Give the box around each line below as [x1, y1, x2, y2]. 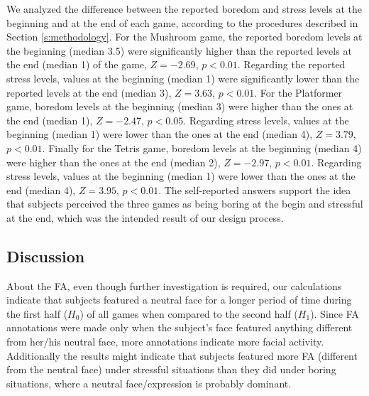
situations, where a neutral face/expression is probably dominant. [6, 375, 292, 390]
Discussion [6, 245, 85, 267]
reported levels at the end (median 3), [6, 85, 172, 100]
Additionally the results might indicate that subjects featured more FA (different [6, 348, 358, 363]
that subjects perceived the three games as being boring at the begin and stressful [6, 196, 363, 211]
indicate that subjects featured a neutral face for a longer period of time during [6, 292, 352, 307]
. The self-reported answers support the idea [158, 182, 351, 197]
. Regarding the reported [237, 57, 346, 72]
